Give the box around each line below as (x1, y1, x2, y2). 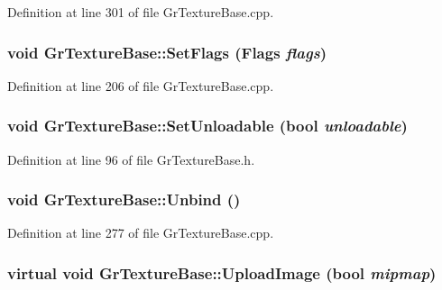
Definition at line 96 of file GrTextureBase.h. (7, 150, 255, 168)
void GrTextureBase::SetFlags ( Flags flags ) (7, 41, 327, 63)
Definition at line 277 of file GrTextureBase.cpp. (7, 223, 274, 242)
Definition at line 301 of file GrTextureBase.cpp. (7, 3, 274, 21)
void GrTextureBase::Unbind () (7, 188, 241, 211)
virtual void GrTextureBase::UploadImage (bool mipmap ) (7, 261, 437, 284)
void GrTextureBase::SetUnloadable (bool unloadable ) (7, 114, 408, 137)
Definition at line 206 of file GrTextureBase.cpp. (7, 76, 274, 95)
